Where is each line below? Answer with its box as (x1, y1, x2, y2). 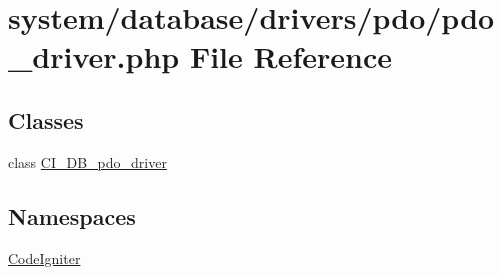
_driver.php (8, 36, 180, 77)
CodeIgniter (8, 247, 81, 268)
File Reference (189, 36, 392, 77)
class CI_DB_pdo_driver (8, 151, 167, 172)
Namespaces (8, 200, 136, 231)
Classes (8, 104, 84, 135)
